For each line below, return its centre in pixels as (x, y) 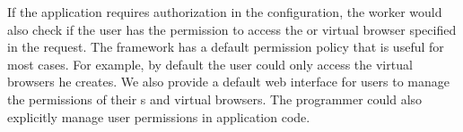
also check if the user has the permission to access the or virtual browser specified (232, 29)
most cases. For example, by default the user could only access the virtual (210, 64)
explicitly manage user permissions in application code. (159, 116)
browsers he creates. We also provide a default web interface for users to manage (229, 82)
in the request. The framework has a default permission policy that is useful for (226, 47)
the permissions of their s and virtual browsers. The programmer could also (215, 99)
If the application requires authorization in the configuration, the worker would (225, 12)
